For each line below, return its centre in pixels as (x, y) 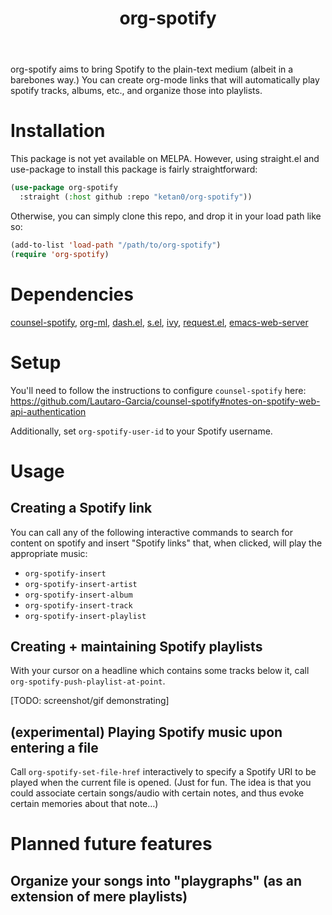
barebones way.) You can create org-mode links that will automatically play (165, 80)
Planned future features (111, 844)
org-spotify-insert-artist (81, 584)
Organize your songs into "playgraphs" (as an (156, 880)
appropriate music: (49, 553)
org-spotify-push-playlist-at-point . (88, 681)
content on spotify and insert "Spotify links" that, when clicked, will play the (166, 543)
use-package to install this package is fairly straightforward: (134, 169)
